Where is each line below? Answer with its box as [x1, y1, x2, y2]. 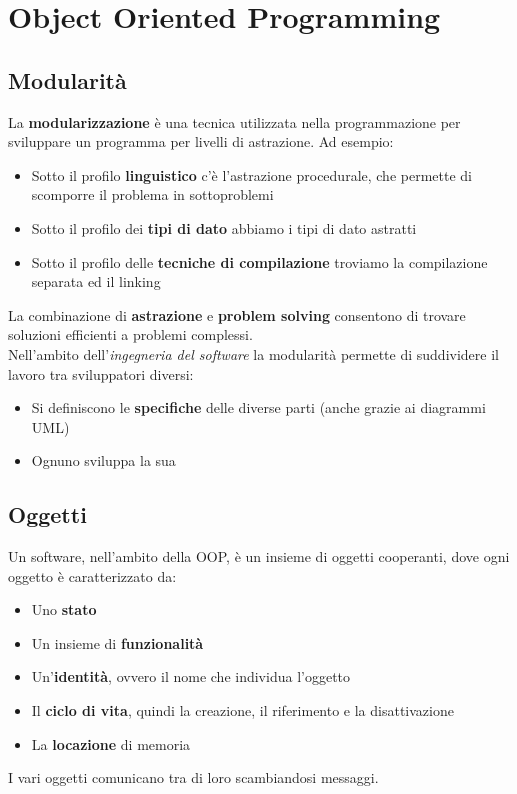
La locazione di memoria [31, 733, 191, 754]
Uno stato [31, 599, 97, 620]
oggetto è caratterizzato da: [8, 565, 177, 586]
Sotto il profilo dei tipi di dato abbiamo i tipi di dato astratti [31, 217, 417, 238]
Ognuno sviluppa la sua [31, 450, 176, 471]
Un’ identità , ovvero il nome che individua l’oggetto [31, 666, 351, 687]
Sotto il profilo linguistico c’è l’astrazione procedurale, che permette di [31, 164, 472, 185]
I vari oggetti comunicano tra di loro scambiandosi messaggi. [8, 767, 379, 788]
